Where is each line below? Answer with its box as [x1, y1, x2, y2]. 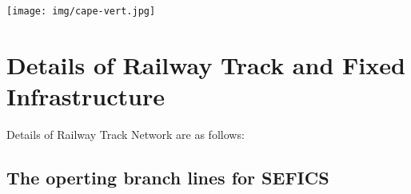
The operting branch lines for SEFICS [6, 164, 329, 189]
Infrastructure [6, 80, 165, 113]
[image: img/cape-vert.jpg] [6, 6, 156, 17]
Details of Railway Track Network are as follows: [6, 125, 245, 142]
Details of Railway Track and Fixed [6, 48, 405, 81]
